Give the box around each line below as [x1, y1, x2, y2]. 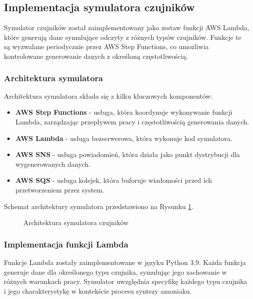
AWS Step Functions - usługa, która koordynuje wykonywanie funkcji [15, 107, 233, 117]
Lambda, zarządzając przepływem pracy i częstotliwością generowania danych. [15, 116, 250, 126]
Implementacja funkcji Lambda [4, 238, 129, 250]
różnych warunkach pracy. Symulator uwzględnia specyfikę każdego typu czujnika [4, 276, 247, 286]
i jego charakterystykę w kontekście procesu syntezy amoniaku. [4, 285, 192, 296]
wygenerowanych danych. [15, 158, 91, 169]
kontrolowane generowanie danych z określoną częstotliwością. [4, 51, 188, 61]
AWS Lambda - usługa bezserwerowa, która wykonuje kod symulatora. [15, 133, 233, 143]
